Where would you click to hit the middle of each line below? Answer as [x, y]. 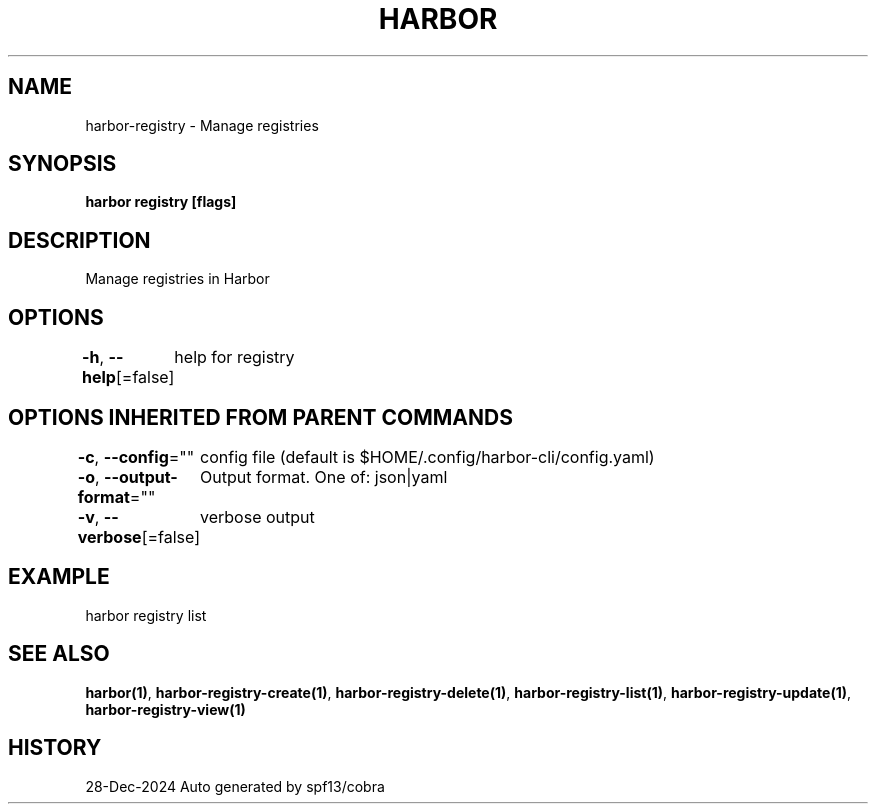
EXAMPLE [59, 577]
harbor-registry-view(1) [165, 709]
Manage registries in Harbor [177, 279]
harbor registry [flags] [161, 202]
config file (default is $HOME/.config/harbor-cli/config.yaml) [427, 456]
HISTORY [55, 748]
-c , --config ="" [136, 456]
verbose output [257, 516]
